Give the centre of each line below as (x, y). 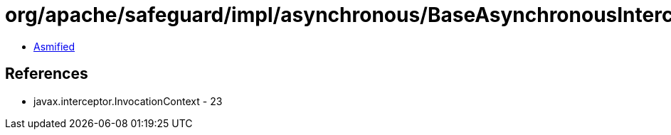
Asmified (54, 46)
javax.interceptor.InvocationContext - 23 (128, 101)
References (47, 74)
